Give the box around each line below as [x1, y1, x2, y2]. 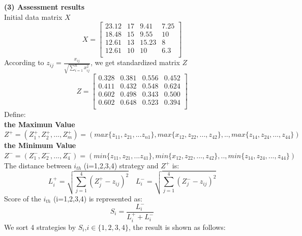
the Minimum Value [4, 140, 76, 151]
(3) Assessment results [4, 2, 85, 12]
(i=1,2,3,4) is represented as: [53, 193, 142, 203]
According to [4, 57, 44, 68]
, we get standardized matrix [90, 57, 180, 68]
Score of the [4, 193, 41, 203]
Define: [4, 109, 26, 120]
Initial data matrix [4, 11, 63, 22]
